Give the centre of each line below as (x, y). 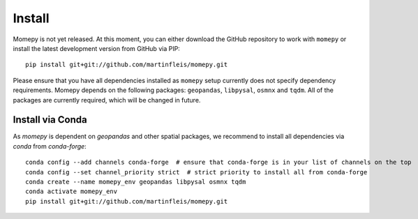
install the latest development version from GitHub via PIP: (97, 48)
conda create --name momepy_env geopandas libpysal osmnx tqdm (136, 182)
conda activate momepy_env (72, 191)
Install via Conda (50, 120)
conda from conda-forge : (50, 146)
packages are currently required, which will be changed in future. (107, 100)
